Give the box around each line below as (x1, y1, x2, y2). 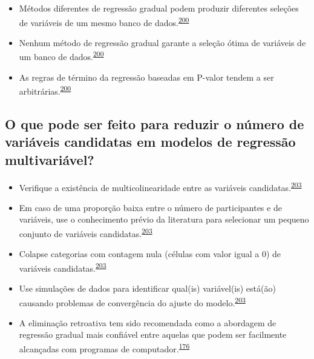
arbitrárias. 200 (19, 83, 71, 97)
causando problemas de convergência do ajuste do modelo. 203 (19, 294, 246, 309)
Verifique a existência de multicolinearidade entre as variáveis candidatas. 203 (19, 179, 302, 193)
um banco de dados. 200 (19, 49, 104, 63)
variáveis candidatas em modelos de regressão (5, 132, 296, 151)
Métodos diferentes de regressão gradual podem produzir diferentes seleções (19, 2, 299, 14)
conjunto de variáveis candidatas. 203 (19, 225, 152, 240)
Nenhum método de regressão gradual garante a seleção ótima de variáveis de (19, 36, 306, 49)
